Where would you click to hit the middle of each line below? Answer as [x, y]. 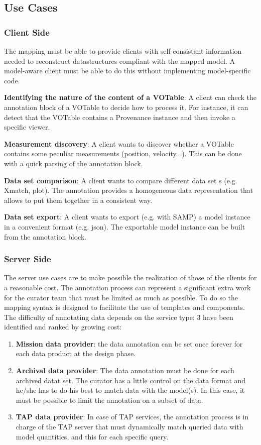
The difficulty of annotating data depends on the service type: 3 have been [119, 317]
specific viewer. [27, 127]
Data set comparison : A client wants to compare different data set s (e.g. [121, 180]
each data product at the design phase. [76, 353]
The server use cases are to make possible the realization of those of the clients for [130, 277]
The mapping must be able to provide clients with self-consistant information [123, 51]
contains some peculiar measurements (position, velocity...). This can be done [123, 153]
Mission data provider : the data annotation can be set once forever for [129, 343]
